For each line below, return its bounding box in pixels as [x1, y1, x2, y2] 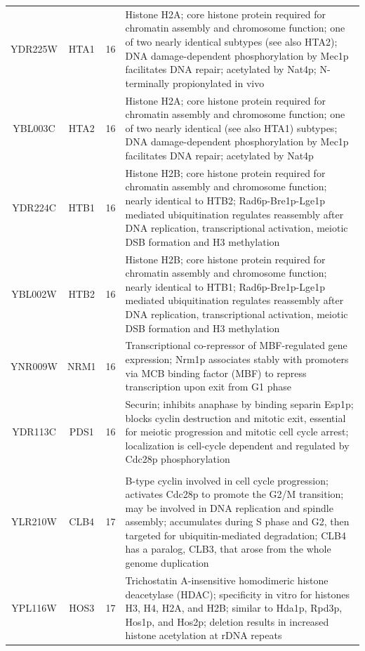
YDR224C [12, 199, 56, 214]
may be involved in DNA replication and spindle [125, 500, 333, 515]
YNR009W [11, 358, 58, 373]
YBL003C [13, 120, 55, 135]
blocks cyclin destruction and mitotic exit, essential [125, 410, 346, 425]
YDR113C [12, 424, 56, 439]
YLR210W [11, 514, 57, 529]
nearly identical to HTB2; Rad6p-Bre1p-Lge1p [125, 192, 325, 207]
